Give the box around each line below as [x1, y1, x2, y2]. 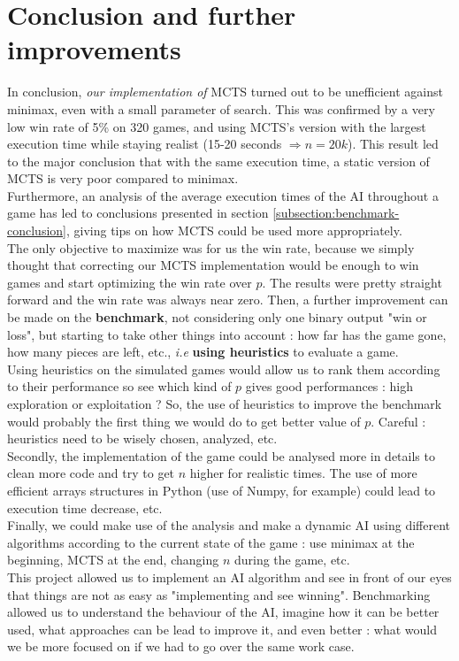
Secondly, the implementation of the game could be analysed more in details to [7, 446, 435, 465]
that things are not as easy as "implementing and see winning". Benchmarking [7, 585, 431, 603]
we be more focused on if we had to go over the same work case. [7, 637, 355, 656]
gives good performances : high [245, 377, 414, 396]
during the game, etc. [233, 550, 350, 569]
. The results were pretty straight [262, 273, 442, 291]
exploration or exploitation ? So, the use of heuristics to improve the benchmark [7, 395, 442, 412]
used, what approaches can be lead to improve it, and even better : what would [7, 619, 437, 638]
